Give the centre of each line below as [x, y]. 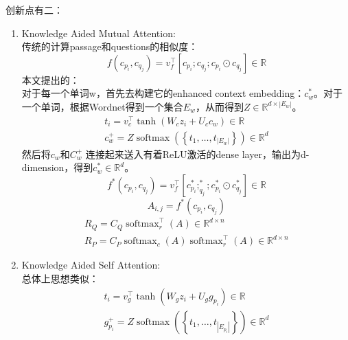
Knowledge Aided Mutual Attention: [98, 33]
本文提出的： [50, 79]
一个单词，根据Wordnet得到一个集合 [102, 106]
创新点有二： [34, 10]
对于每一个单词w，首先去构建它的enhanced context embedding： [163, 93]
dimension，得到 [57, 167]
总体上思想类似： [60, 278]
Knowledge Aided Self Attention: [91, 265]
